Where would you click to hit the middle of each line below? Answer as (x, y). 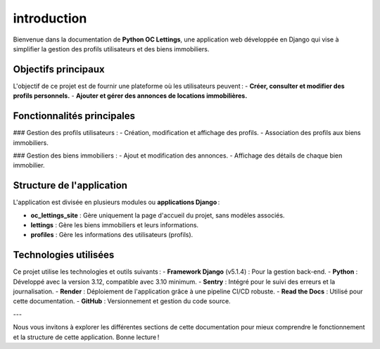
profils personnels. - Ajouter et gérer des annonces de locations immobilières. (130, 96)
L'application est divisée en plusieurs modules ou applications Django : (116, 202)
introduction (50, 18)
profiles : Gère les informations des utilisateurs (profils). (112, 235)
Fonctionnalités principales (74, 116)
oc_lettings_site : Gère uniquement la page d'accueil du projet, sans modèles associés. (158, 215)
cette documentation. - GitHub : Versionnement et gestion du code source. (122, 301)
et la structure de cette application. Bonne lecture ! (86, 337)
